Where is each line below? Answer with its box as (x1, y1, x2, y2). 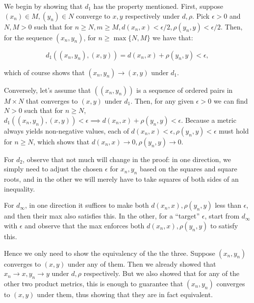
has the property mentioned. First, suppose (93, 1, 223, 11)
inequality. (4, 183, 35, 193)
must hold (219, 125, 249, 136)
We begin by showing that (4, 1, 83, 11)
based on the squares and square (139, 164, 237, 174)
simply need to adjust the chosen (4, 164, 103, 174)
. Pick (192, 10, 210, 21)
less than (215, 200, 242, 210)
